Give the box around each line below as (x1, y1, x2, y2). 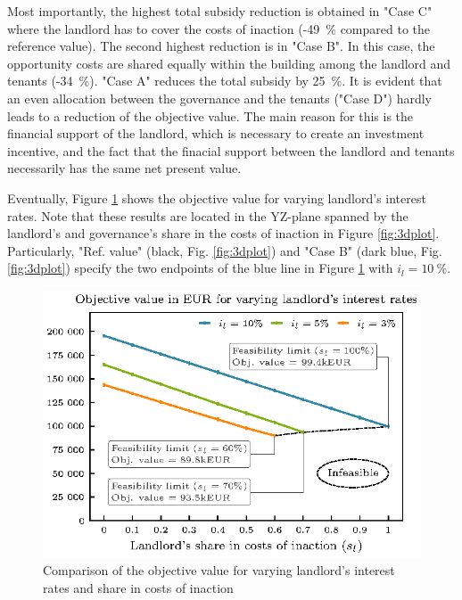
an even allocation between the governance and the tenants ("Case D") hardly (7, 88, 432, 107)
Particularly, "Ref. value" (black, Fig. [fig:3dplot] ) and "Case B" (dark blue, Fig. (7, 241, 442, 259)
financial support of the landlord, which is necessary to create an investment (7, 124, 425, 143)
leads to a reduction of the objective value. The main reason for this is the (7, 106, 414, 125)
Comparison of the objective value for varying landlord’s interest (43, 561, 395, 579)
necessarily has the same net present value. (7, 159, 242, 177)
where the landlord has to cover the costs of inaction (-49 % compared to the (7, 19, 431, 37)
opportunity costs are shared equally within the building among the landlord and (7, 53, 451, 72)
